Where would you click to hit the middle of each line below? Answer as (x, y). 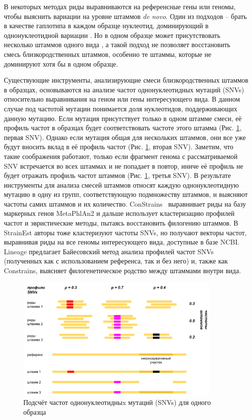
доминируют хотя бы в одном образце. (61, 63)
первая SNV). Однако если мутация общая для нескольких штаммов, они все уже (125, 137)
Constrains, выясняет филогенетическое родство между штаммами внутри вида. (123, 271)
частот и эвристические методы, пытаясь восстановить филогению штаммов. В (121, 223)
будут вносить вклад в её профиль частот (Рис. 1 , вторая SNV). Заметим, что (119, 147)
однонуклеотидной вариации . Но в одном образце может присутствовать (112, 35)
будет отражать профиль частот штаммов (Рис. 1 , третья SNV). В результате (118, 175)
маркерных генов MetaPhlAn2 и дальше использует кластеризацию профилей (119, 213)
